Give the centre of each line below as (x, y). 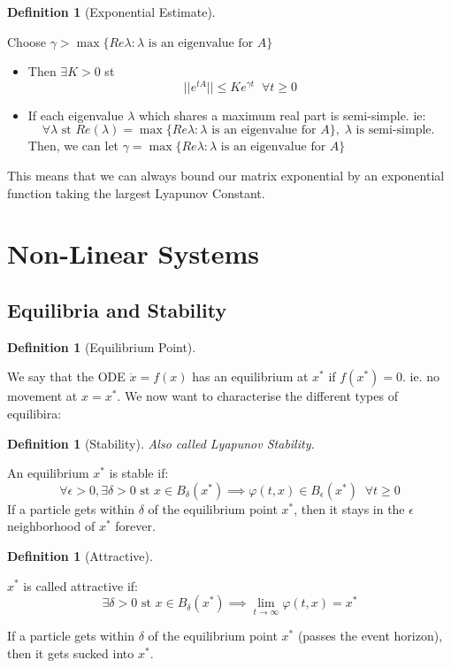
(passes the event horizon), (370, 636)
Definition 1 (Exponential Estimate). (111, 12)
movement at (42, 396)
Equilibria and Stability (117, 310)
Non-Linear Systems (133, 253)
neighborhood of (51, 526)
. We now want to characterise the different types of (257, 396)
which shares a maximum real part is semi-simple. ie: (283, 115)
